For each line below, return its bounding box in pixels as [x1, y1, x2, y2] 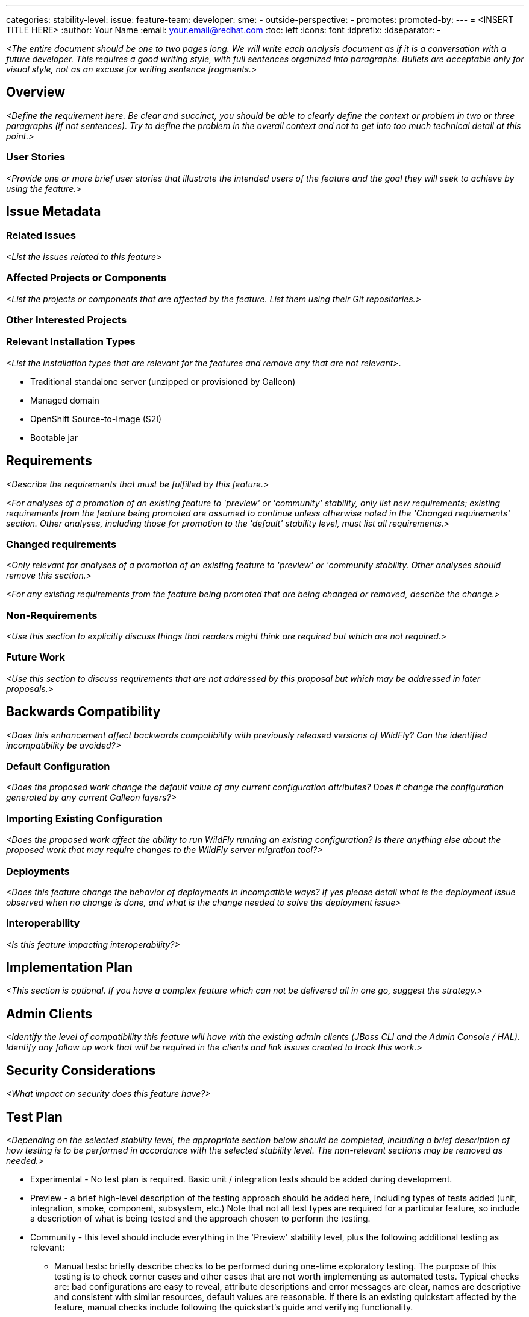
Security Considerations [6, 1062, 156, 1078]
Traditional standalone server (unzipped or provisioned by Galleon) [30, 376, 296, 387]
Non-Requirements [6, 609, 98, 621]
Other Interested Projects [6, 313, 127, 326]
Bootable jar [30, 432, 78, 443]
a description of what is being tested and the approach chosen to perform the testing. [30, 1213, 371, 1223]
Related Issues [6, 229, 76, 242]
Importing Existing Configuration [6, 812, 163, 825]
